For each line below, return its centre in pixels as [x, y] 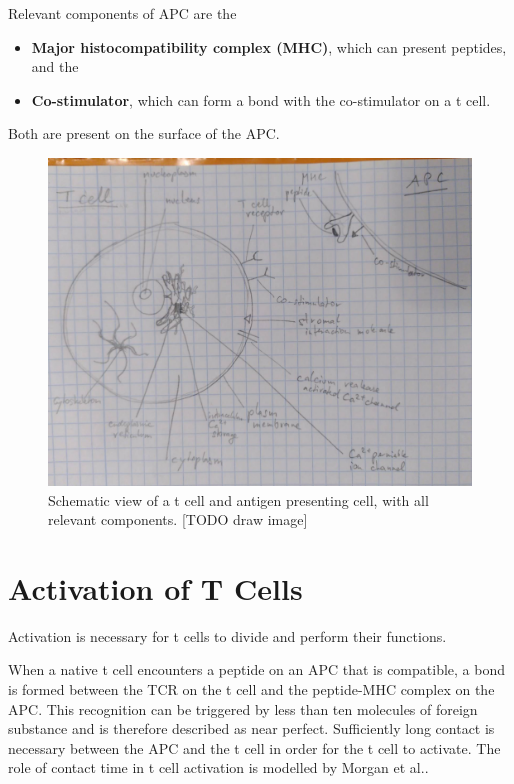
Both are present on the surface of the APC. [144, 133]
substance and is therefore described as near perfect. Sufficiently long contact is [251, 728]
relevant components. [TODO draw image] [178, 519]
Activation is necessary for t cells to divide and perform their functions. [227, 635]
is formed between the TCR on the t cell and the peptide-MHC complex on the [251, 689]
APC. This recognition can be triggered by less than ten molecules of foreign [243, 708]
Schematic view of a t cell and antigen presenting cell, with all [238, 499]
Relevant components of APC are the [122, 13]
